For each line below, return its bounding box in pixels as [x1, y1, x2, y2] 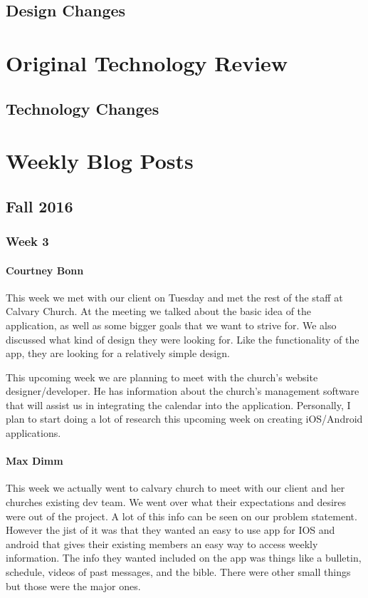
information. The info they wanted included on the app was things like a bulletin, [6, 550, 362, 565]
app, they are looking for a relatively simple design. [6, 346, 230, 361]
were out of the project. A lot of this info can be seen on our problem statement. [6, 508, 357, 523]
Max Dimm [6, 453, 63, 468]
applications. [6, 426, 61, 440]
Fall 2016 [6, 195, 73, 217]
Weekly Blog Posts [6, 146, 194, 175]
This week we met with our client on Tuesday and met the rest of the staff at [6, 289, 343, 304]
